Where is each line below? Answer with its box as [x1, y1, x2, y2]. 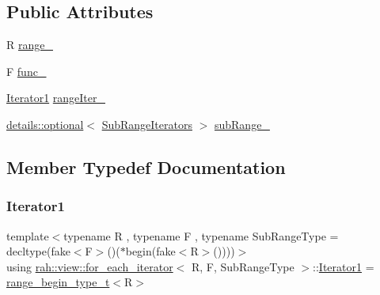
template [6, 227, 49, 244]
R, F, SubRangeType [191, 258, 294, 274]
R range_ [6, 36, 53, 53]
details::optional [6, 115, 84, 132]
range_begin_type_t [6, 274, 110, 290]
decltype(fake [6, 243, 70, 259]
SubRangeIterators [101, 115, 192, 132]
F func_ [6, 62, 47, 79]
